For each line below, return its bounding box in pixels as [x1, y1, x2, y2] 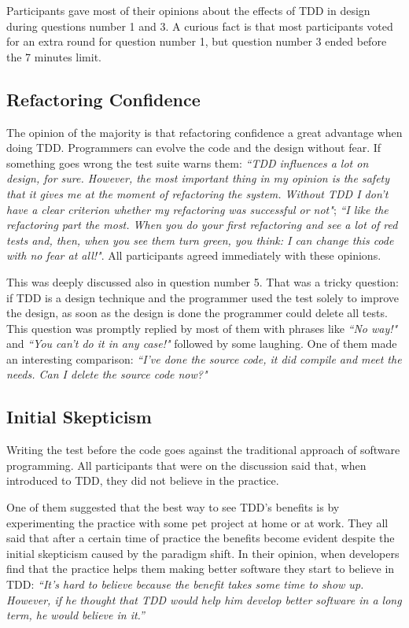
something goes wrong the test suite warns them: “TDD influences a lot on [6, 154, 369, 171]
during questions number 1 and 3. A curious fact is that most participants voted [6, 17, 393, 34]
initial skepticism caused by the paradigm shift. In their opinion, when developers [6, 545, 400, 561]
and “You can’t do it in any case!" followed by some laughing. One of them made [6, 335, 397, 352]
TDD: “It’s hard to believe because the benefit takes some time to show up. [6, 576, 364, 593]
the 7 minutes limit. [6, 48, 102, 65]
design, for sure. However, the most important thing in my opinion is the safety [6, 170, 390, 187]
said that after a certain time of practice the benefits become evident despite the [6, 530, 395, 546]
